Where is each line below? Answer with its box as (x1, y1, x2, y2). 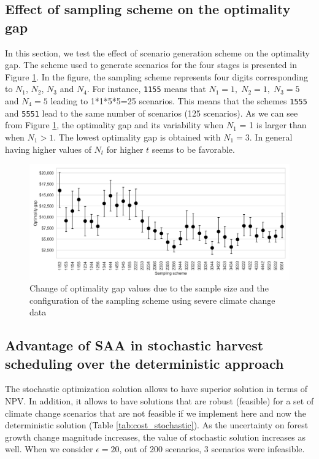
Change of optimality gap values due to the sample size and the (29, 282, 269, 295)
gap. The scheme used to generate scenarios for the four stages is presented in (5, 58, 297, 71)
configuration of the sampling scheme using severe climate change (29, 293, 275, 306)
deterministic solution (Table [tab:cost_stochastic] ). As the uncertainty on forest (5, 418, 309, 431)
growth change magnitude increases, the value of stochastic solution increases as (5, 430, 306, 443)
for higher (106, 142, 144, 155)
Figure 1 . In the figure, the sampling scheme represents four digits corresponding (5, 70, 309, 83)
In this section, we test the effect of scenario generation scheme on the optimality (5, 46, 310, 59)
